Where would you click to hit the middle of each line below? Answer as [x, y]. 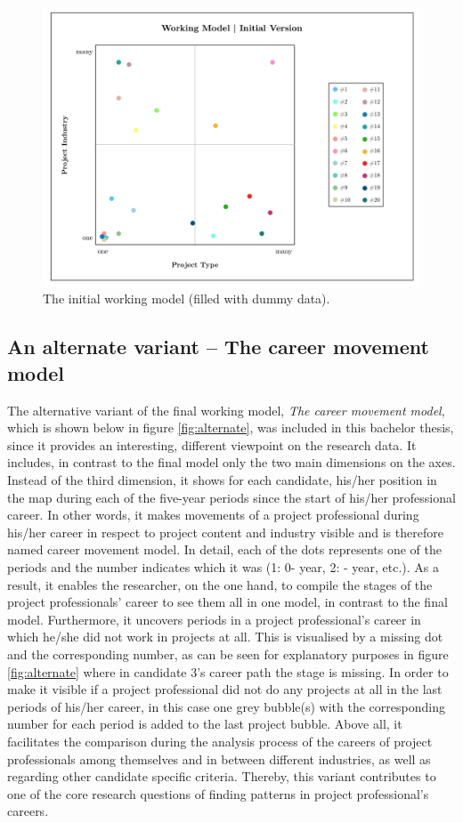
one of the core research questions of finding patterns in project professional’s [218, 793]
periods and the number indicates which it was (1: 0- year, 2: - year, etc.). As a [223, 566]
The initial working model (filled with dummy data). [187, 299]
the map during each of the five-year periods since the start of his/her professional [231, 497]
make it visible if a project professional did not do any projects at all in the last [225, 689]
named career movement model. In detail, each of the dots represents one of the [224, 549]
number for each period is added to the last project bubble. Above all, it [205, 724]
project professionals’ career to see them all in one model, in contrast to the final [227, 602]
